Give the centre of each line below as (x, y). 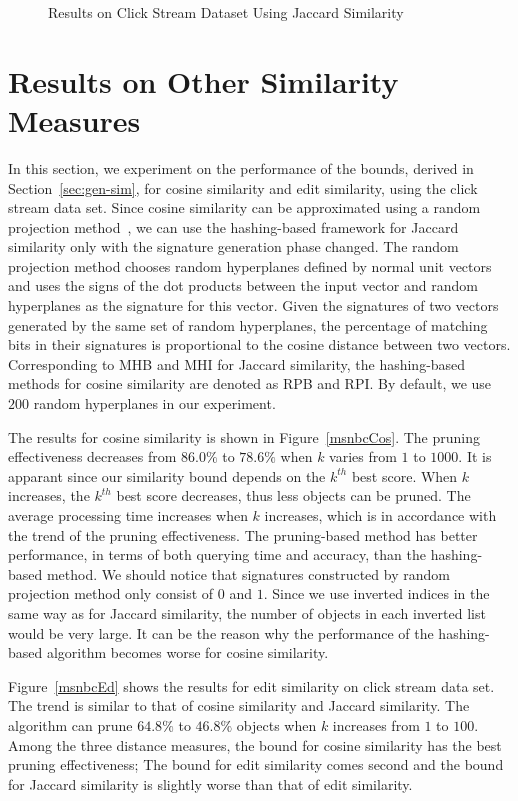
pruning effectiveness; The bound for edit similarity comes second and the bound (256, 764)
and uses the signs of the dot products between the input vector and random (243, 285)
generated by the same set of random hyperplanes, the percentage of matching (248, 324)
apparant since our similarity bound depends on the (167, 475)
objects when (276, 724)
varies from (363, 456)
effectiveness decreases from (92, 456)
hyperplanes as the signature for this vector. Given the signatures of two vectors (253, 305)
